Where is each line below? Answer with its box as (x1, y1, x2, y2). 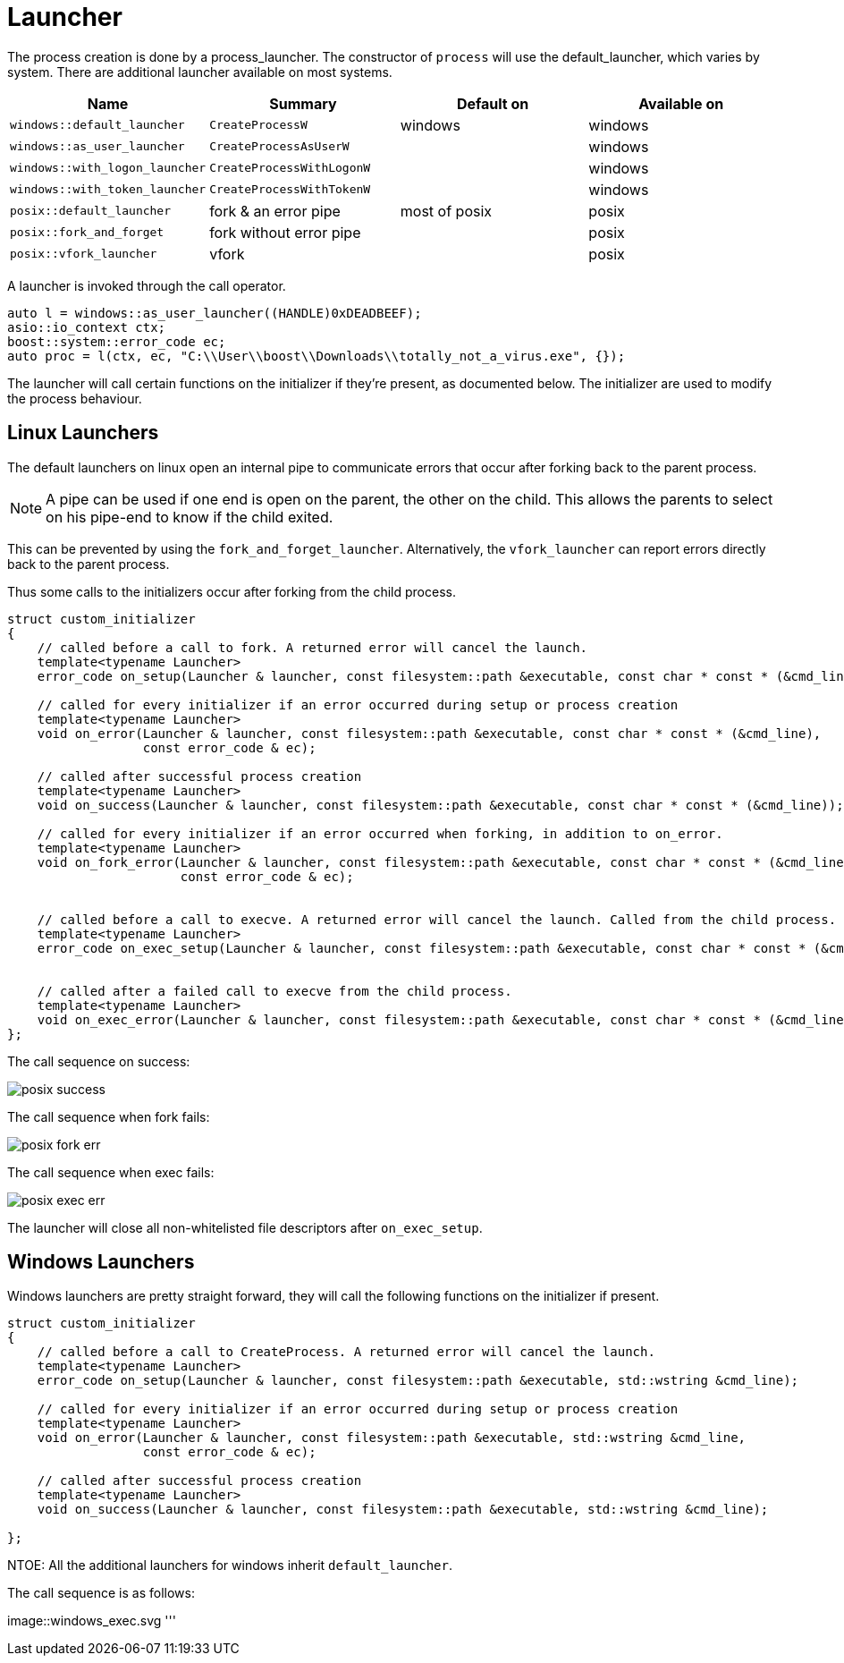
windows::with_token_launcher (10, 182, 207, 197)
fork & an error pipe (209, 201, 341, 220)
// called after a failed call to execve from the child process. (37, 983, 512, 998)
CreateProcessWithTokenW (209, 182, 371, 197)
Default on (456, 94, 529, 113)
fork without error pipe (209, 223, 361, 242)
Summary (269, 94, 337, 113)
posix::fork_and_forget (10, 225, 165, 240)
